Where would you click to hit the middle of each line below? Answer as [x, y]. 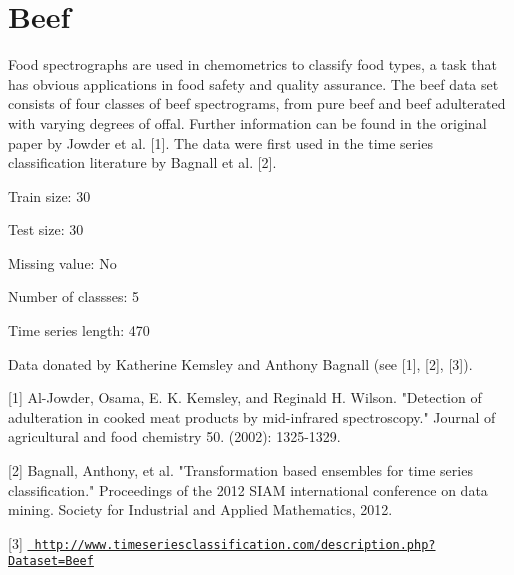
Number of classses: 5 [73, 296]
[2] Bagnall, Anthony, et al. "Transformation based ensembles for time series [240, 470]
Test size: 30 [46, 229]
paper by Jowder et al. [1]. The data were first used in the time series [220, 142]
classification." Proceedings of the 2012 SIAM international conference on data [248, 489]
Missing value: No [62, 262]
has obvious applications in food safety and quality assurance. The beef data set [253, 83]
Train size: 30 [49, 195]
